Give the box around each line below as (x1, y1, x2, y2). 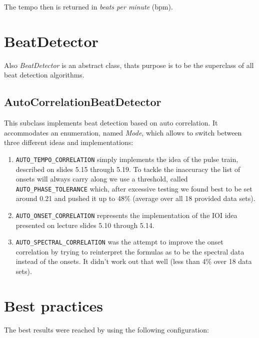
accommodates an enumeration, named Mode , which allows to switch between (4, 127, 242, 137)
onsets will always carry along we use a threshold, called (15, 173, 188, 184)
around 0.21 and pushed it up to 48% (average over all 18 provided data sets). (15, 193, 255, 203)
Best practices (4, 295, 103, 315)
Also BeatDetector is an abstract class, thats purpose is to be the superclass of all (4, 59, 254, 70)
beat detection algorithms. (4, 69, 84, 80)
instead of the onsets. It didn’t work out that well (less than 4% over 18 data (15, 256, 252, 266)
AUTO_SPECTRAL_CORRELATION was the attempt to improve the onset (15, 236, 223, 247)
